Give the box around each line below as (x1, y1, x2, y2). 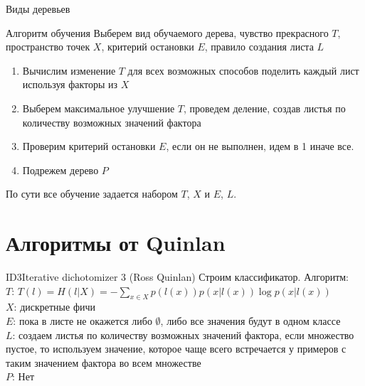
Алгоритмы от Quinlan (6, 228, 226, 257)
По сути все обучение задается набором (6, 186, 178, 201)
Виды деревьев (6, 1, 70, 16)
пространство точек (6, 39, 90, 54)
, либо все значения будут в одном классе (160, 313, 341, 328)
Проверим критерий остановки (22, 139, 156, 154)
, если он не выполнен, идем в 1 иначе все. (166, 139, 354, 154)
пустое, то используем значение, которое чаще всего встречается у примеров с (6, 341, 347, 356)
